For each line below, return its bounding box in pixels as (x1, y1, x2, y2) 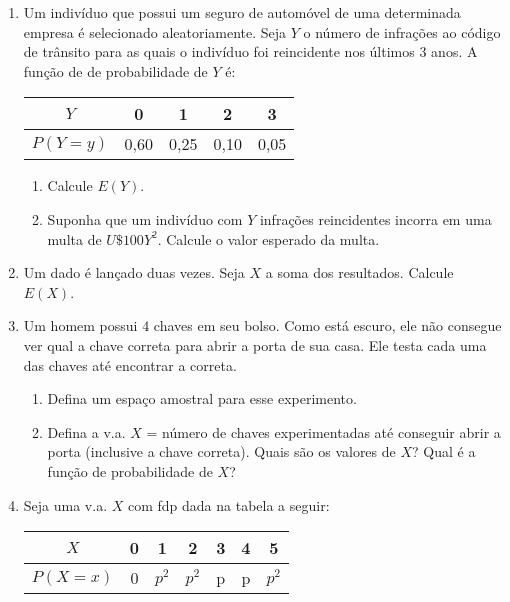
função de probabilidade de (47, 460, 213, 481)
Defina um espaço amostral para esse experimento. (47, 388, 357, 409)
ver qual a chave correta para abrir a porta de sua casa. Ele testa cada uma (23, 334, 487, 355)
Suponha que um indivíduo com (47, 208, 243, 229)
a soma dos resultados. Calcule (265, 262, 454, 283)
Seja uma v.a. (23, 494, 108, 515)
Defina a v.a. (47, 421, 126, 442)
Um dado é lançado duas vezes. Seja (23, 262, 245, 283)
